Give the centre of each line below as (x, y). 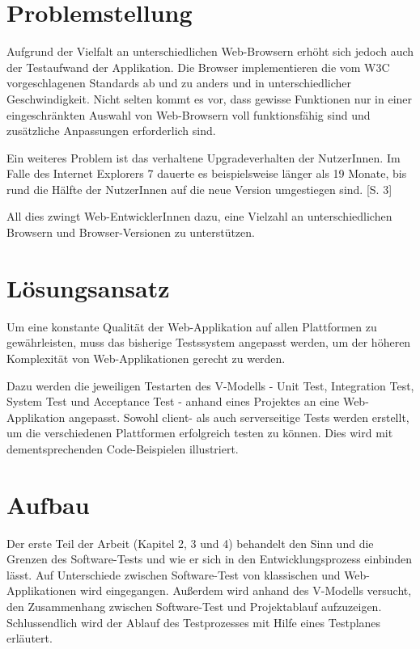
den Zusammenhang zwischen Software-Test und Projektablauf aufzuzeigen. (194, 607)
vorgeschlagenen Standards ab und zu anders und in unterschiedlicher (179, 83)
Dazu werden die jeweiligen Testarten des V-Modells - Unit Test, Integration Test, (210, 385)
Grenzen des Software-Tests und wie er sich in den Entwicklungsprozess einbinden (210, 559)
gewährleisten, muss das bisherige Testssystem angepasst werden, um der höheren (209, 342)
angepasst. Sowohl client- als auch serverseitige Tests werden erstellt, (239, 417)
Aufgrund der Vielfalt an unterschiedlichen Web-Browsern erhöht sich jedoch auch (210, 51)
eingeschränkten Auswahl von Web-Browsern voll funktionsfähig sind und (189, 114)
